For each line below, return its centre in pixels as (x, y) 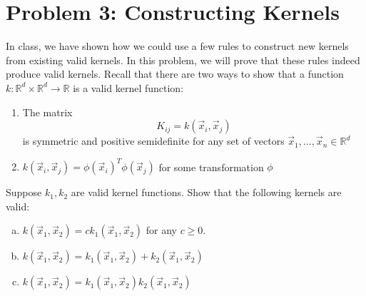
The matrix (47, 112)
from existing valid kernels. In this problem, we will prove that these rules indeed (183, 60)
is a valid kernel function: (128, 87)
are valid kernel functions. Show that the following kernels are (206, 192)
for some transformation (211, 167)
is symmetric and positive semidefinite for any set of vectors (153, 141)
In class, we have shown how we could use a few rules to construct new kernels (177, 46)
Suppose (24, 192)
